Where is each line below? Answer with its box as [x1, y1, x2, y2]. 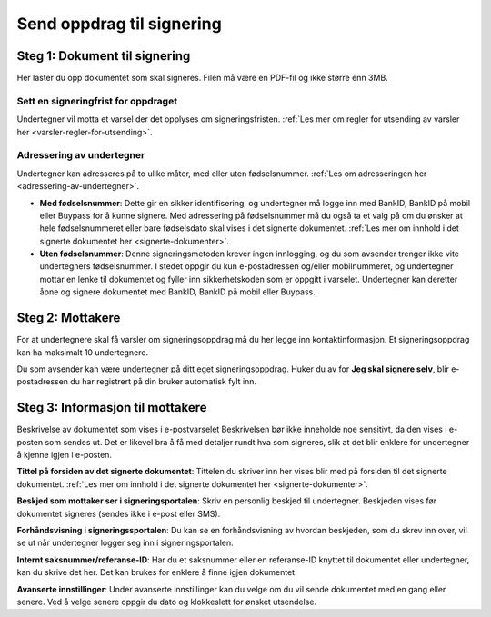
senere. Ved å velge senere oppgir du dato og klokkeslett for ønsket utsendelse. [16, 596, 317, 607]
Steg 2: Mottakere [16, 310, 121, 326]
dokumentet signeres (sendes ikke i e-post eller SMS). [16, 508, 221, 519]
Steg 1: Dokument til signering [16, 48, 191, 64]
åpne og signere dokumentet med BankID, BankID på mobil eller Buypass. [39, 286, 316, 297]
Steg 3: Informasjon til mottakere [16, 400, 208, 415]
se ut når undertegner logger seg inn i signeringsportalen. [16, 537, 234, 549]
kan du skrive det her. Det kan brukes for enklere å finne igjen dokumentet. [16, 567, 297, 578]
